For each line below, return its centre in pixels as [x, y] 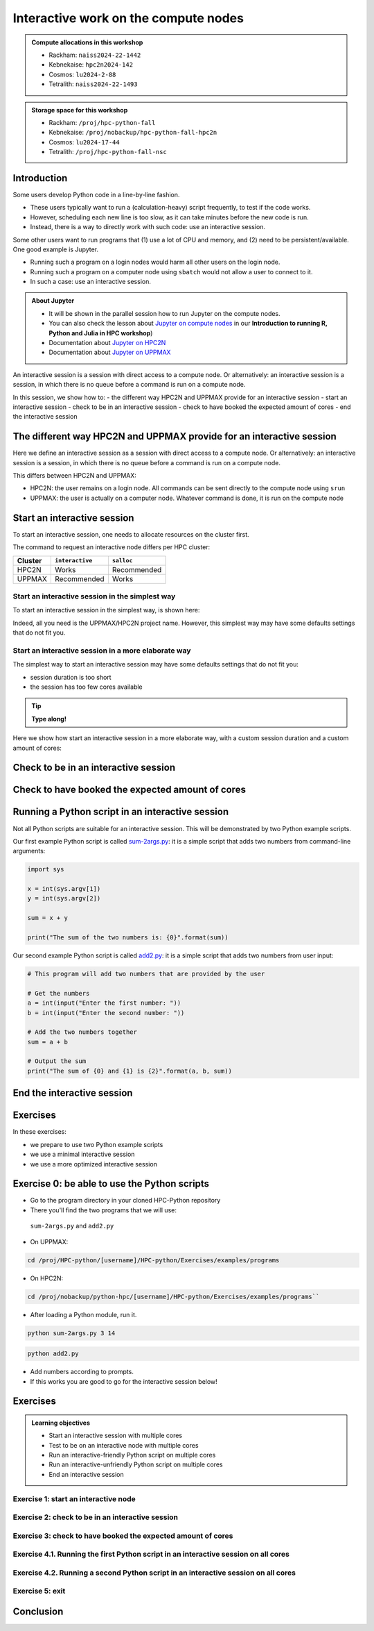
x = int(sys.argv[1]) [64, 889]
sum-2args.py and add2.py [72, 1226]
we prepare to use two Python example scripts [97, 1144]
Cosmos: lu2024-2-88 [82, 74]
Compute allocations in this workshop [87, 42]
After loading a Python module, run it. [83, 1314]
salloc [122, 561]
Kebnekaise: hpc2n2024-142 [91, 65]
